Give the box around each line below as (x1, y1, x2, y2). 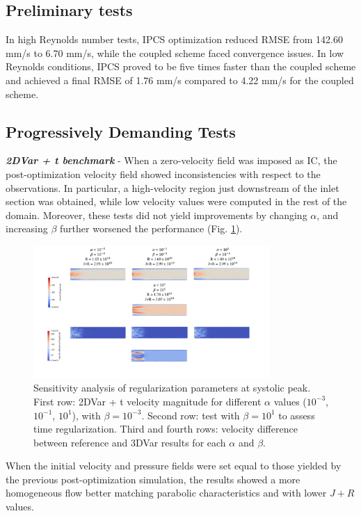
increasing (6, 221, 48, 236)
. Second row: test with (141, 408, 240, 422)
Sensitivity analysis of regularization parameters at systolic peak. (33, 380, 311, 395)
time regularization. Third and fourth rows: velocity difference (33, 421, 298, 436)
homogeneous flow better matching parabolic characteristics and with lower (6, 485, 327, 500)
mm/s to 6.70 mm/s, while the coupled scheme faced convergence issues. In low (6, 45, 344, 60)
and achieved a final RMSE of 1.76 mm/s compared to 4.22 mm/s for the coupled (6, 72, 354, 87)
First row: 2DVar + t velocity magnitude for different (33, 394, 262, 408)
